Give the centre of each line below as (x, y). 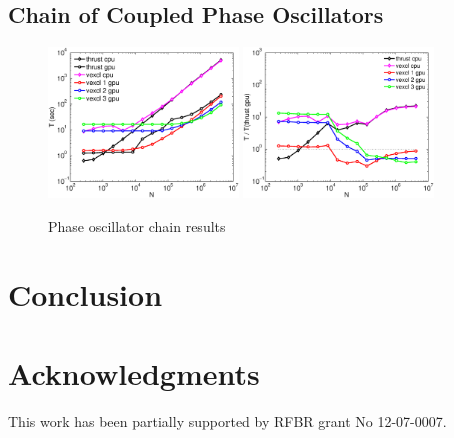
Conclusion (85, 294)
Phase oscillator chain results (137, 225)
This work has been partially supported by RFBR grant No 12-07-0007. (227, 420)
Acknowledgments (134, 372)
